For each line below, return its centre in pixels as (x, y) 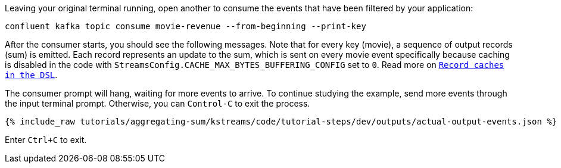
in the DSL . (31, 75)
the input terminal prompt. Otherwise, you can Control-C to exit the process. (158, 103)
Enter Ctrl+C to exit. (46, 140)
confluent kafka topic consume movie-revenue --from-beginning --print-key (186, 26)
